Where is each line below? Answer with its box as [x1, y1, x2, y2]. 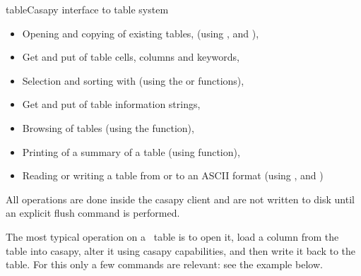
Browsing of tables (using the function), [22, 120, 194, 135]
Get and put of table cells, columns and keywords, [22, 49, 239, 64]
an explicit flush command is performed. [6, 205, 180, 220]
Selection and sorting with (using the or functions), [22, 73, 244, 88]
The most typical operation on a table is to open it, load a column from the [6, 229, 339, 244]
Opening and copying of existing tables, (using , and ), [22, 25, 259, 40]
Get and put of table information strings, [22, 97, 201, 112]
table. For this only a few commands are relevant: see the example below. [6, 257, 323, 272]
